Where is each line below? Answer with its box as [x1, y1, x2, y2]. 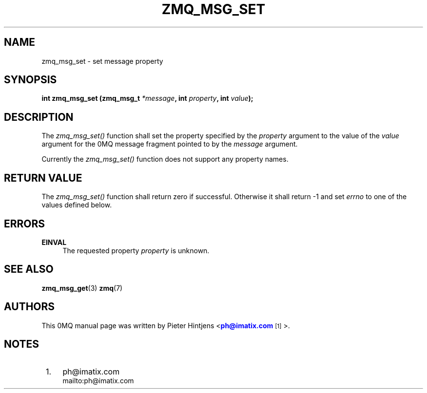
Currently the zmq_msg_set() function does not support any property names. [41, 155, 289, 164]
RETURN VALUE [4, 171, 82, 184]
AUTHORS [4, 300, 55, 313]
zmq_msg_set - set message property [41, 56, 163, 65]
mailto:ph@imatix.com [62, 376, 134, 385]
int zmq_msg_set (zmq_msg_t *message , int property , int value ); [41, 94, 253, 103]
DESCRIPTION [4, 111, 74, 123]
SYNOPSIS [4, 74, 57, 86]
